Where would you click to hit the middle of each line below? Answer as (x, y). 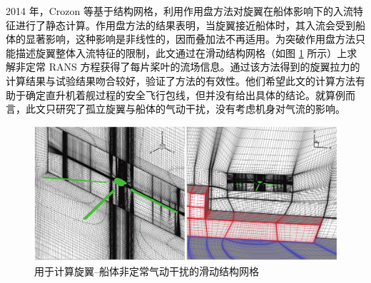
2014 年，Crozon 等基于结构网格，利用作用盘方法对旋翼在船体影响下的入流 (179, 11)
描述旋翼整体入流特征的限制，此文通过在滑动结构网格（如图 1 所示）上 (181, 52)
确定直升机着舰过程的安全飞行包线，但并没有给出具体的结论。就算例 (185, 94)
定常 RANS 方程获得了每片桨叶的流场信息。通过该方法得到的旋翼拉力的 (193, 67)
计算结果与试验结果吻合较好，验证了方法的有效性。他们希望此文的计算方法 (181, 80)
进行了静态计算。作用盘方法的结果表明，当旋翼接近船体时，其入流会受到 (185, 25)
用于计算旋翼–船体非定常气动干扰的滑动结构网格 (147, 271)
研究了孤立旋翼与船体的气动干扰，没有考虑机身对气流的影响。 (200, 109)
